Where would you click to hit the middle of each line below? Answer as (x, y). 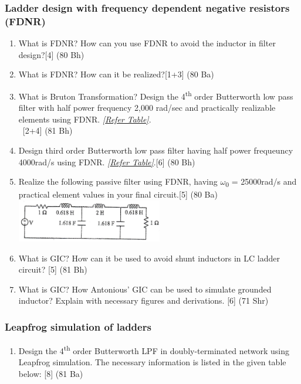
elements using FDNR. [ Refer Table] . (85, 119)
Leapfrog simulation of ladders (78, 326)
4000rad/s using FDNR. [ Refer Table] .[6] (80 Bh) (107, 162)
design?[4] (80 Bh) (51, 54)
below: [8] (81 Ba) (51, 373)
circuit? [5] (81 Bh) (53, 269)
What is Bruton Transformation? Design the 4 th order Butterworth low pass (156, 95)
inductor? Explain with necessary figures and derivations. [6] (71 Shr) (143, 300)
